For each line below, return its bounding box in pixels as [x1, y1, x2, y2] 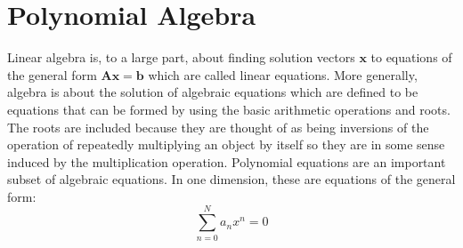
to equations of [370, 48, 452, 67]
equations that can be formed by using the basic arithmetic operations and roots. [7, 100, 451, 118]
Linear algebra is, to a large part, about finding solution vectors [7, 48, 355, 67]
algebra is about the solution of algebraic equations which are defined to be [7, 83, 418, 101]
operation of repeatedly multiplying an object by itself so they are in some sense [7, 135, 445, 154]
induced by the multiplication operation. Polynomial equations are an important [7, 152, 446, 171]
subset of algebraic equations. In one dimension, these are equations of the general [7, 170, 456, 188]
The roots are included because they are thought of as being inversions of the [7, 117, 429, 136]
